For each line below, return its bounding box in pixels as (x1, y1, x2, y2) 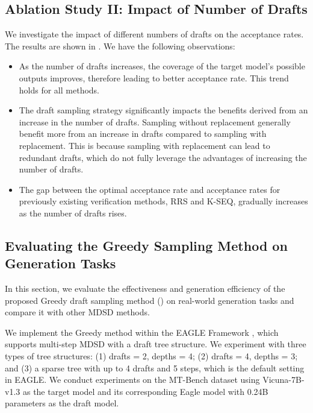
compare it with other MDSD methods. (5, 306, 150, 318)
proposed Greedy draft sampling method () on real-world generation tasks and (5, 294, 294, 306)
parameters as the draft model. (5, 397, 119, 409)
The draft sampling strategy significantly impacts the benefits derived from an (19, 104, 308, 116)
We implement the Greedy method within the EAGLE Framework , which (5, 326, 279, 338)
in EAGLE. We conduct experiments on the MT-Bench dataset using (5, 373, 260, 386)
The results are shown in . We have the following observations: (5, 39, 235, 52)
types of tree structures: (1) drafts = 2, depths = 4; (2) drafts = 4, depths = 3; (5, 350, 298, 362)
